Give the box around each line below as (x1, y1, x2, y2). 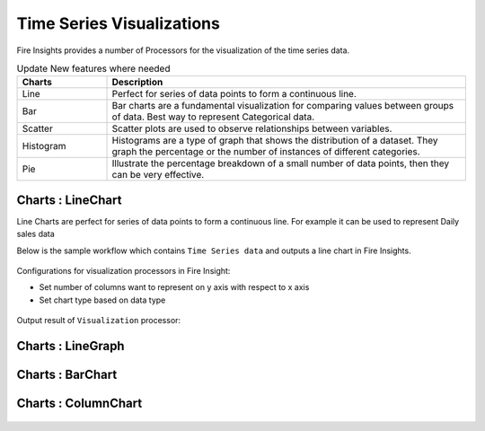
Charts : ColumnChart (16, 396, 143, 411)
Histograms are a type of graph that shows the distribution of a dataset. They (111, 135, 439, 147)
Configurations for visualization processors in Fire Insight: (16, 266, 231, 276)
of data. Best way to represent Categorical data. (111, 110, 315, 123)
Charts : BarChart (16, 367, 118, 382)
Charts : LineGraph (16, 338, 125, 354)
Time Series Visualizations (16, 13, 220, 33)
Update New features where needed (16, 63, 171, 75)
